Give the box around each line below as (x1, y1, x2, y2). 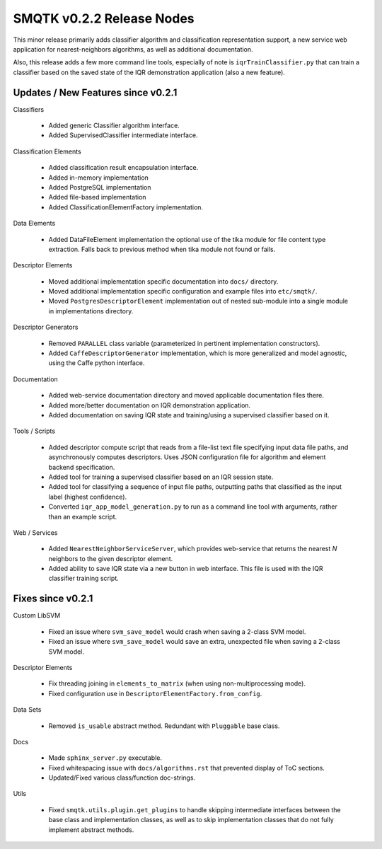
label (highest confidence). (48, 492, 127, 501)
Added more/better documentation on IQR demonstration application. (48, 400, 251, 410)
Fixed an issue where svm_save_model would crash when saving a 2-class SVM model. (48, 627, 306, 636)
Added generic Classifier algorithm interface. (48, 121, 180, 130)
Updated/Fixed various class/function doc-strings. (48, 773, 196, 782)
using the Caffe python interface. (48, 359, 145, 367)
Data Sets (13, 705, 42, 714)
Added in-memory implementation (48, 173, 149, 182)
